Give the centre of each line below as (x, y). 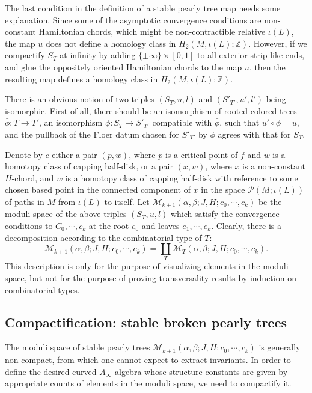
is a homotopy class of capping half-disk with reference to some (182, 178)
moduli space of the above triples (66, 214)
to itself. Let (127, 201)
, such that (240, 122)
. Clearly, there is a (246, 225)
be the (270, 201)
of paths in (25, 201)
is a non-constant (274, 166)
